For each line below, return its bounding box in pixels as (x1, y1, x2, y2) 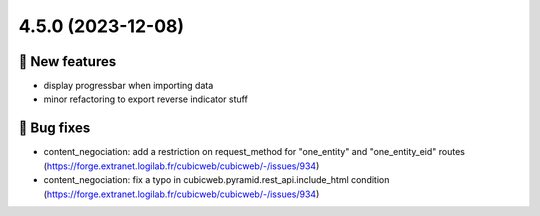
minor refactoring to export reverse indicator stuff (43, 93, 249, 105)
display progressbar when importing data (43, 80, 214, 92)
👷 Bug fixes (18, 120, 91, 137)
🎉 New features (18, 53, 117, 70)
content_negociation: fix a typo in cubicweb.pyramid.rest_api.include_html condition (43, 174, 390, 186)
